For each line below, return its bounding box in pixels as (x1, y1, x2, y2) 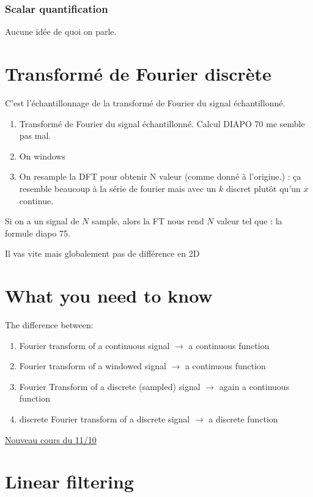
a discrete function (208, 412, 278, 425)
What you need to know (5, 283, 213, 308)
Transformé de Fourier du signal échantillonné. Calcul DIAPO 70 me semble (19, 117, 305, 130)
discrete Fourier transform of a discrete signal (19, 412, 190, 425)
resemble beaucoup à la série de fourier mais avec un (19, 182, 216, 194)
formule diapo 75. (5, 226, 71, 239)
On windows (19, 149, 65, 162)
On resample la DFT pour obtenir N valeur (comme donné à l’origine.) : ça (19, 170, 301, 183)
